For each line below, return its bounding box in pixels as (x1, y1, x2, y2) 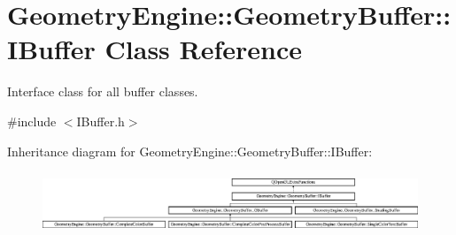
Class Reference (104, 31, 303, 67)
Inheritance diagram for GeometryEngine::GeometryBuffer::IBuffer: (7, 141, 373, 160)
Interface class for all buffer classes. (7, 82, 198, 101)
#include (7, 111, 57, 130)
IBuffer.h (76, 111, 125, 130)
